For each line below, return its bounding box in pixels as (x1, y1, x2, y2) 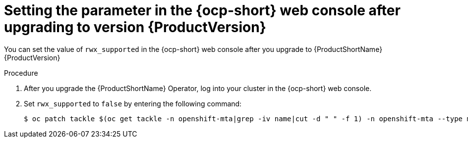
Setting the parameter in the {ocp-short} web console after (4, 2, 401, 19)
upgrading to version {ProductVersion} (4, 19, 266, 36)
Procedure (4, 68, 38, 77)
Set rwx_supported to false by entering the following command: (24, 99, 242, 108)
